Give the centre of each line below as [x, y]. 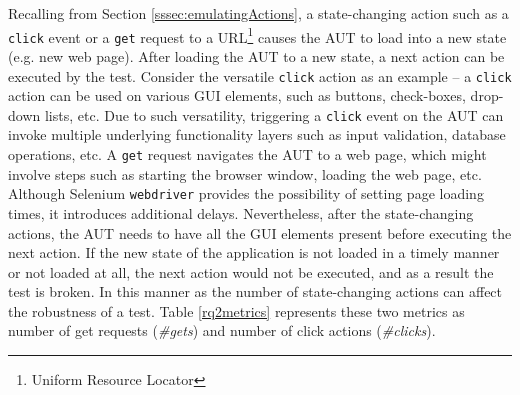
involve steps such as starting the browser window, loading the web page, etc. [245, 173]
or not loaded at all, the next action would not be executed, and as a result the [251, 271]
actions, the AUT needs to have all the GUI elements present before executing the [260, 232]
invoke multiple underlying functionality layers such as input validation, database [257, 134]
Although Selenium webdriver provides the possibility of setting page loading [246, 193]
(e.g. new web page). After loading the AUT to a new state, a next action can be [256, 55]
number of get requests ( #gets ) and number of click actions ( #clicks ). [222, 330]
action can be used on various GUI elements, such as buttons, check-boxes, [237, 95]
